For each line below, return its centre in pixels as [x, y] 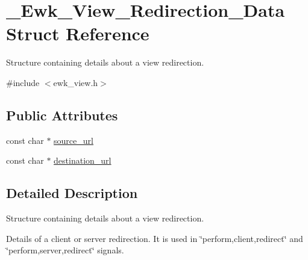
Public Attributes [62, 115]
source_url [74, 140]
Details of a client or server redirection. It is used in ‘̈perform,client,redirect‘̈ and [155, 238]
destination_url [83, 160]
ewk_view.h [76, 82]
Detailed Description [72, 193]
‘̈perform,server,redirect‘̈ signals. [65, 250]
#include [23, 82]
